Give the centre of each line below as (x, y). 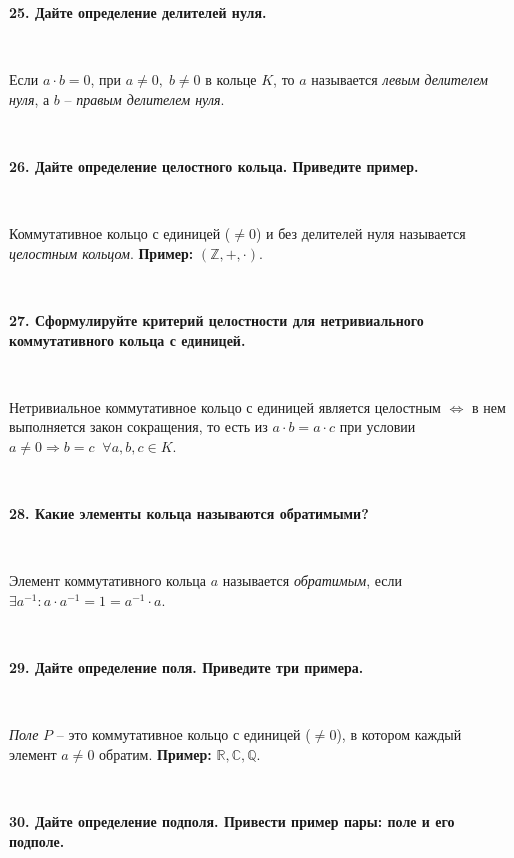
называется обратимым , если (312, 580)
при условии (377, 426)
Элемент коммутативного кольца (108, 580)
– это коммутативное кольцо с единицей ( (183, 734)
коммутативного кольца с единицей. (127, 339)
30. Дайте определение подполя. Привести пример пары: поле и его (232, 821)
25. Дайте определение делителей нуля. (138, 12)
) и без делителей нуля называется (360, 233)
